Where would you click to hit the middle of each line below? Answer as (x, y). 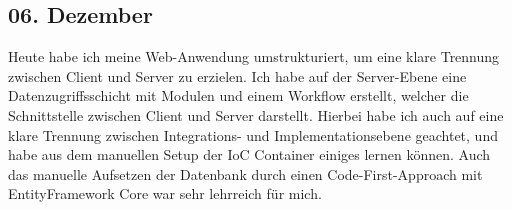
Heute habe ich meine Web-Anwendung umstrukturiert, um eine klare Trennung (254, 56)
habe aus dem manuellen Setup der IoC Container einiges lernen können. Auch (249, 154)
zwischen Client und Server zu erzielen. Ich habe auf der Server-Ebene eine (237, 75)
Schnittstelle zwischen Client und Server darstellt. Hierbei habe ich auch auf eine (256, 114)
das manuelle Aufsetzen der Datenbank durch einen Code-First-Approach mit (245, 173)
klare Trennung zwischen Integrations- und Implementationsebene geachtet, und (253, 134)
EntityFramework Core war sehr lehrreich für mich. (165, 193)
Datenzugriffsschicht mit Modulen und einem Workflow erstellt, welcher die (238, 95)
